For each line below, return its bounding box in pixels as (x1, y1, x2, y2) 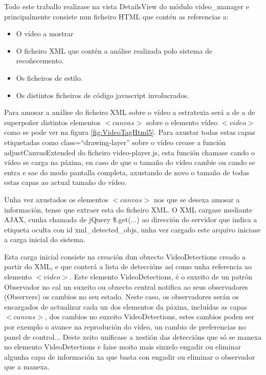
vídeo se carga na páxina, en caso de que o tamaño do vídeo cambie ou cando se (4, 157, 255, 168)
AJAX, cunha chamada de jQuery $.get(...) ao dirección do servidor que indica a (4, 214, 257, 225)
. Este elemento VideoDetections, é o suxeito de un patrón (70, 271, 253, 282)
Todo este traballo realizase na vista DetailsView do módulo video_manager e (4, 1, 249, 11)
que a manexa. (4, 361, 50, 372)
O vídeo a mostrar (16, 28, 74, 39)
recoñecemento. (16, 55, 64, 66)
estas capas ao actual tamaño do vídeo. (4, 177, 127, 188)
